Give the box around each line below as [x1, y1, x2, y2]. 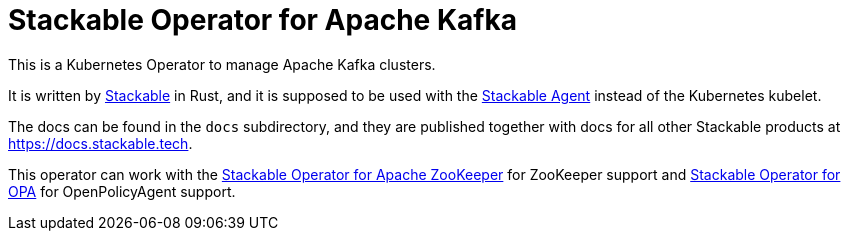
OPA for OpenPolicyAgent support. [8, 182, 236, 200]
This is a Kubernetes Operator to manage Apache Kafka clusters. [8, 55, 436, 73]
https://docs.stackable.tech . [8, 134, 193, 152]
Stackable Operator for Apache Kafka [8, 3, 517, 37]
